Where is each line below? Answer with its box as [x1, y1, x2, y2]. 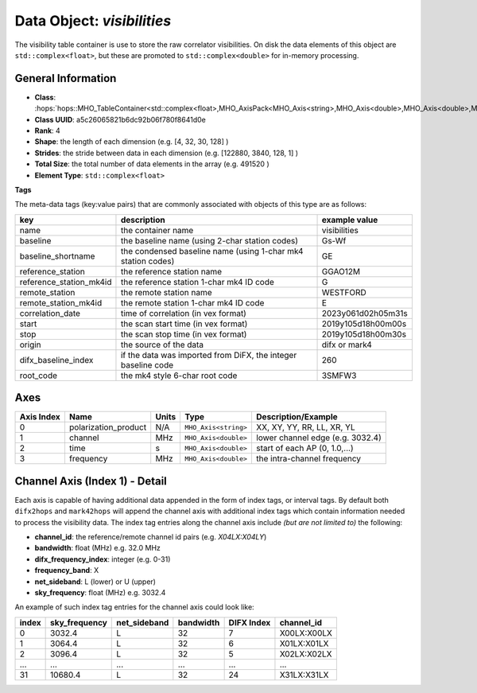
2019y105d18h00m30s [321, 329, 407, 340]
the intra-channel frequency [255, 454, 362, 465]
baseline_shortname [19, 251, 95, 262]
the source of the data [120, 339, 204, 350]
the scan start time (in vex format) [120, 318, 248, 329]
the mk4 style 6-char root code [120, 370, 238, 381]
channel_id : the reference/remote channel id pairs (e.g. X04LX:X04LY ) [34, 531, 267, 541]
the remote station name [120, 286, 212, 298]
